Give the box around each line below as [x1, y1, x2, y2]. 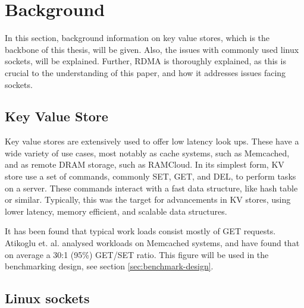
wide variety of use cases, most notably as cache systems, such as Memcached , [5, 146, 290, 159]
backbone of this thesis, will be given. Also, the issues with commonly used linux [5, 43, 299, 55]
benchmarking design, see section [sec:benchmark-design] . [5, 260, 214, 272]
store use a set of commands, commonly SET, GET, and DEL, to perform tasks [5, 170, 296, 183]
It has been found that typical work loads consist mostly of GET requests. [5, 225, 276, 237]
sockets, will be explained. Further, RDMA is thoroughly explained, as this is [5, 55, 286, 67]
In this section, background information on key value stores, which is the [5, 32, 270, 44]
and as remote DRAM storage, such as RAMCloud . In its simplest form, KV [5, 158, 284, 171]
